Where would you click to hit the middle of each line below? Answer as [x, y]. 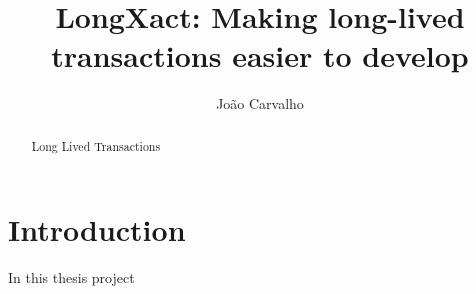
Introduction [97, 229]
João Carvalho [260, 103]
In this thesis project [71, 277]
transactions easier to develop [260, 55]
